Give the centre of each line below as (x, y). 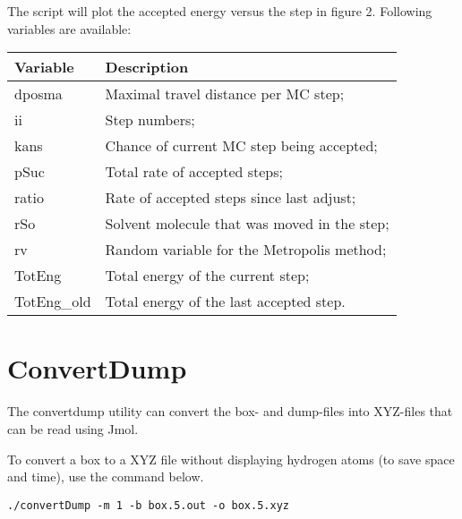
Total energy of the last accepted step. (225, 302)
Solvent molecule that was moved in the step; (247, 224)
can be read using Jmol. (73, 428)
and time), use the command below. (106, 476)
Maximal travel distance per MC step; (225, 94)
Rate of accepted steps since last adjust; (231, 198)
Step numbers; (150, 120)
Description (147, 67)
